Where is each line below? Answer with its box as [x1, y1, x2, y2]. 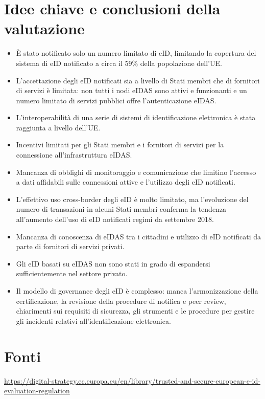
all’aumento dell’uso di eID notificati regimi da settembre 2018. [16, 214, 214, 225]
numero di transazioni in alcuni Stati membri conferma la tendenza [16, 204, 227, 214]
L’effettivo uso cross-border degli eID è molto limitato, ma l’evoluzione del [16, 193, 249, 204]
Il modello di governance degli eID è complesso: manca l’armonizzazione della [16, 285, 258, 296]
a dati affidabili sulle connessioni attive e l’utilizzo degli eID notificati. [16, 176, 235, 187]
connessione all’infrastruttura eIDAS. [16, 149, 132, 160]
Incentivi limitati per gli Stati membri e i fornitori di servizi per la [16, 139, 224, 150]
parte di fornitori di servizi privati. [16, 241, 125, 252]
